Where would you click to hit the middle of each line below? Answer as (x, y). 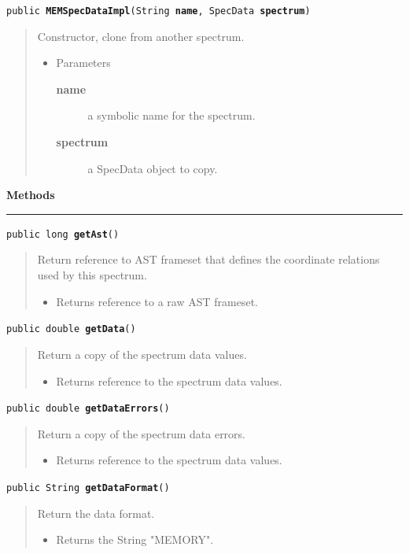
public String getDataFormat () (88, 488)
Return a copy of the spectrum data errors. (142, 433)
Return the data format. (96, 513)
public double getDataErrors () (88, 409)
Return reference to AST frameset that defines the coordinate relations (208, 259)
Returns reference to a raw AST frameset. (157, 301)
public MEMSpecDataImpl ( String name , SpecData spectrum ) (158, 11)
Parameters (83, 63)
